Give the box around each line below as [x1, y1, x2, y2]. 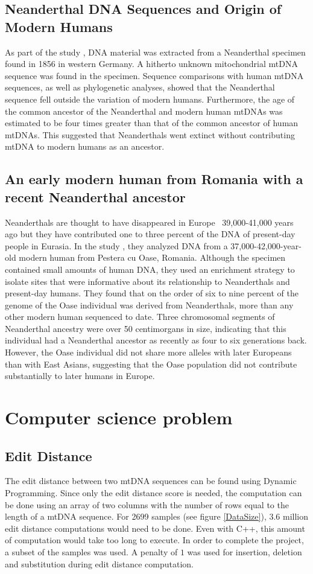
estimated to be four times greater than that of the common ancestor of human [5, 116, 299, 129]
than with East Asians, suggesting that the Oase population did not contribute [5, 357, 297, 370]
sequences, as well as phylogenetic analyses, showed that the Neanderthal [5, 81, 275, 94]
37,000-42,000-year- [230, 239, 302, 252]
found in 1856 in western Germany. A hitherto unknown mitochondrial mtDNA [5, 57, 298, 70]
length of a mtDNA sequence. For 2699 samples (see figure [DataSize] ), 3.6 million [5, 510, 309, 523]
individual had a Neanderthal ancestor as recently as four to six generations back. [5, 334, 307, 346]
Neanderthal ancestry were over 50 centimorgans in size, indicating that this [5, 322, 286, 334]
